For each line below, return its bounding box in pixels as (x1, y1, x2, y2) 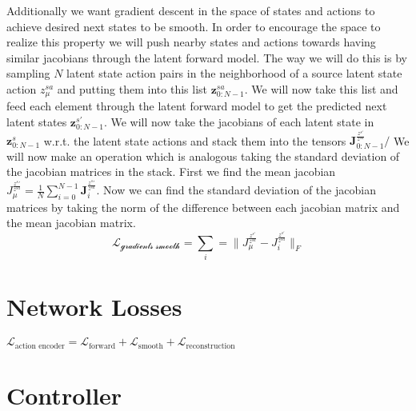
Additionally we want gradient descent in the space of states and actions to (6, 2, 375, 18)
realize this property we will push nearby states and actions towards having (6, 34, 376, 50)
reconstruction (186, 341, 235, 350)
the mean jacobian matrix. (6, 214, 136, 231)
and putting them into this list (57, 80, 207, 97)
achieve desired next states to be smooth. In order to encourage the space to (6, 18, 381, 34)
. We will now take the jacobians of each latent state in (103, 114, 374, 130)
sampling (6, 65, 50, 82)
